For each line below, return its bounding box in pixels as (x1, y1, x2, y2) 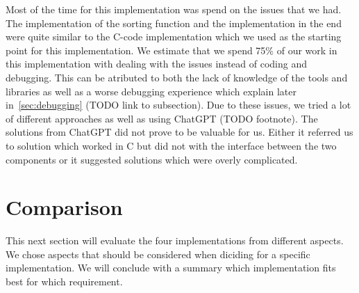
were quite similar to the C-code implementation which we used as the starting (6, 29, 342, 44)
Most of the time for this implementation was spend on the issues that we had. (6, 2, 342, 16)
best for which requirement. (6, 274, 123, 289)
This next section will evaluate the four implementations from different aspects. (6, 233, 344, 248)
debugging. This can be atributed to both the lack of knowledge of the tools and (6, 70, 348, 84)
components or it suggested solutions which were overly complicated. (6, 152, 298, 166)
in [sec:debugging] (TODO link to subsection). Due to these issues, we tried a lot (6, 97, 351, 112)
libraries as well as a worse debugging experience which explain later (6, 84, 297, 98)
